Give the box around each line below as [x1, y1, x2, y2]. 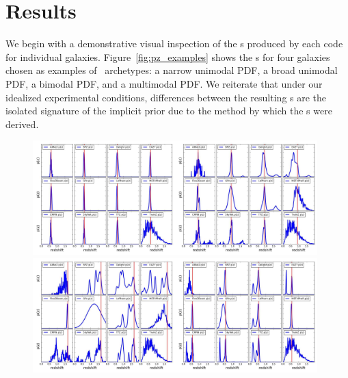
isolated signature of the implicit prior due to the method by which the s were [5, 103, 332, 118]
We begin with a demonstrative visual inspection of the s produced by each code [5, 36, 343, 51]
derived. [5, 116, 39, 131]
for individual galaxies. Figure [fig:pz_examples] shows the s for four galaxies [5, 49, 330, 64]
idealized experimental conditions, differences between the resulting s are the [5, 90, 327, 104]
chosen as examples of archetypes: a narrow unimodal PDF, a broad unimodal [5, 63, 338, 77]
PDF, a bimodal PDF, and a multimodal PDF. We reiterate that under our [5, 76, 323, 90]
